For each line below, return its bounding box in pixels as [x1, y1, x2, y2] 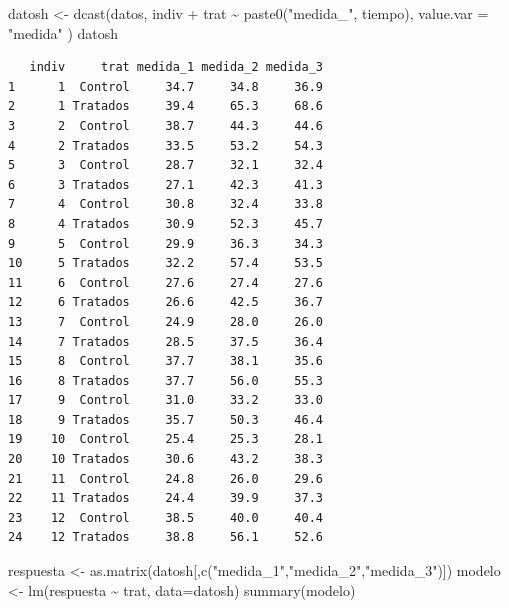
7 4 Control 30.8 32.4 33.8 [8, 197, 323, 212]
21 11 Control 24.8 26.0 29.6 [8, 471, 323, 486]
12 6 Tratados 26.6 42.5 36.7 [8, 295, 323, 310]
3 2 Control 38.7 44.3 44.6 [8, 118, 323, 133]
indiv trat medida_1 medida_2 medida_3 [29, 60, 323, 75]
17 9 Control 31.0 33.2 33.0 [8, 393, 323, 408]
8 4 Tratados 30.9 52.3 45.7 [8, 216, 323, 231]
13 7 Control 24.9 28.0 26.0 [8, 314, 323, 329]
